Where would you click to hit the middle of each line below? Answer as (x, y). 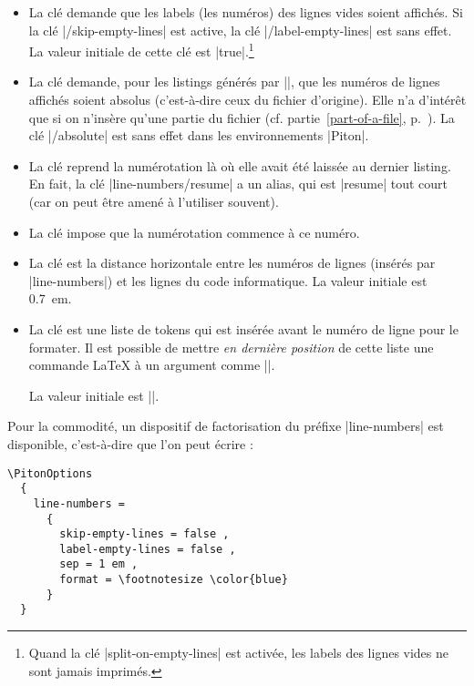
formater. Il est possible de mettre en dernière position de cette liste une (231, 347)
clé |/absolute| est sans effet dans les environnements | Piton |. (199, 135)
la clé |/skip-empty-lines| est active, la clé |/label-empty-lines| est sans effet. (240, 30)
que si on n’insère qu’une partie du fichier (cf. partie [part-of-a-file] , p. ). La (242, 117)
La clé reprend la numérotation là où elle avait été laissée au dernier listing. (240, 165)
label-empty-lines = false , (148, 549)
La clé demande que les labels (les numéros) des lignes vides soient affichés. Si (246, 12)
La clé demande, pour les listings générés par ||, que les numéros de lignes (234, 82)
